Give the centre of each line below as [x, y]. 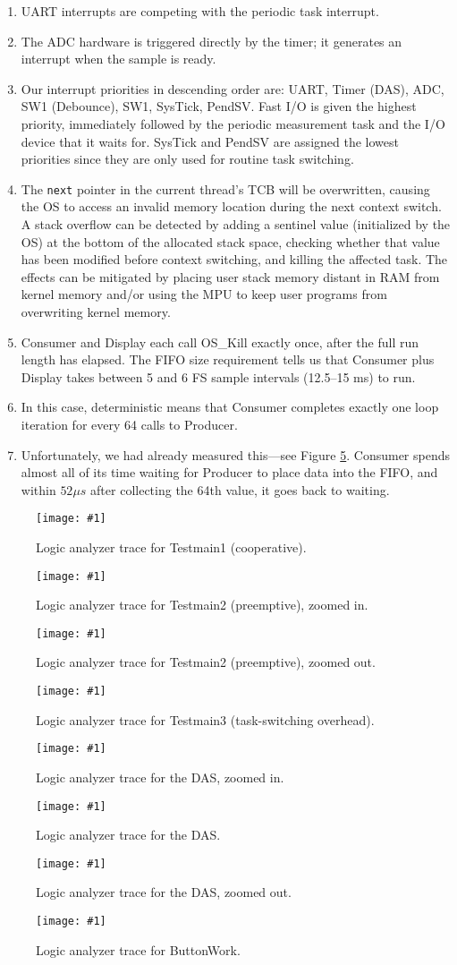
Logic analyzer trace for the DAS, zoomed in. [160, 777]
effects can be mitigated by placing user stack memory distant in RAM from [230, 276]
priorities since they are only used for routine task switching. [187, 159]
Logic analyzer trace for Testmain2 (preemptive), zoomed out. [206, 662]
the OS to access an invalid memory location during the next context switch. [231, 206]
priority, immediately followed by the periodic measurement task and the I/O [233, 123]
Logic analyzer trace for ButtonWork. [138, 949]
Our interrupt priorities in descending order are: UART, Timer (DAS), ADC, [233, 88]
